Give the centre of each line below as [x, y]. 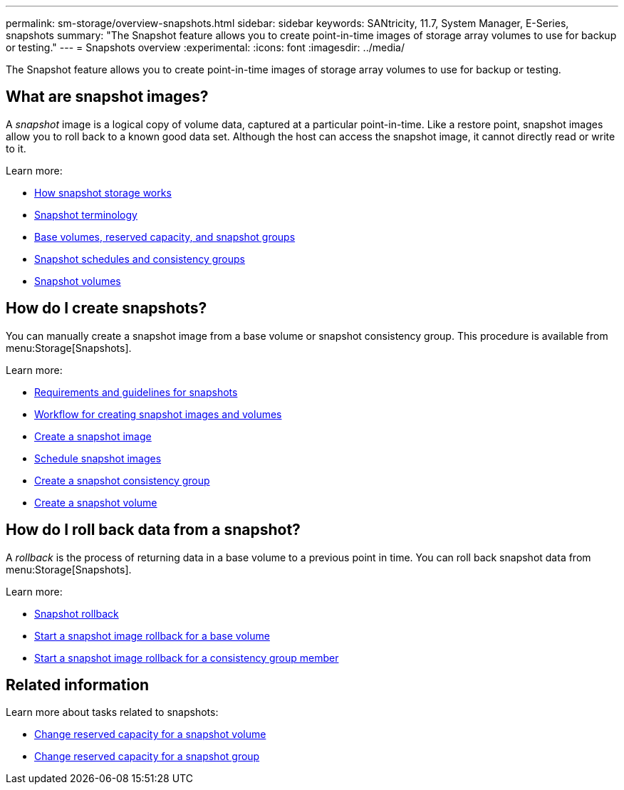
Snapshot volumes [78, 281]
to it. [16, 148]
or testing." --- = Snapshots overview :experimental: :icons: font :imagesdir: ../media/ [205, 47]
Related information [78, 685]
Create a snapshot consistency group [122, 480]
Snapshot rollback [77, 613]
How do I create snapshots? [106, 308]
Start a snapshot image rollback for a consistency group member [187, 658]
